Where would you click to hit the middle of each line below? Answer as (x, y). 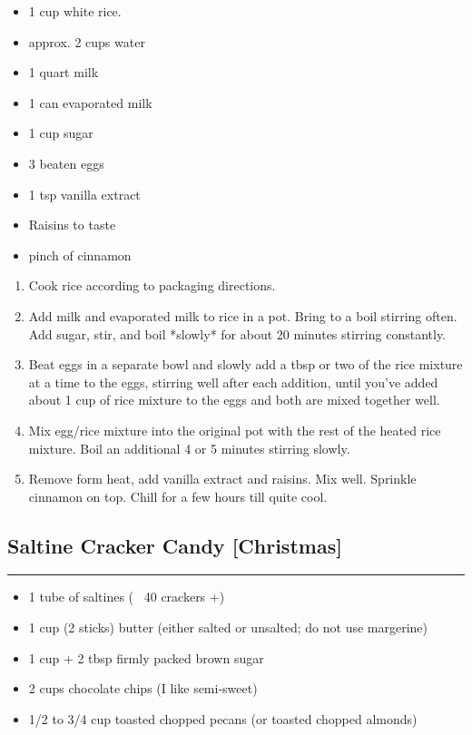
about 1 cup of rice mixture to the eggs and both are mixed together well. (234, 400)
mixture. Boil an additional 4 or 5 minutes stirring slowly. (189, 448)
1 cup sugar (61, 133)
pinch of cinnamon (80, 255)
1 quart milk (64, 72)
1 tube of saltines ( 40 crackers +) (127, 597)
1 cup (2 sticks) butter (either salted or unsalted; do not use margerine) (228, 627)
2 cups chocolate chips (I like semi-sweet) (143, 688)
